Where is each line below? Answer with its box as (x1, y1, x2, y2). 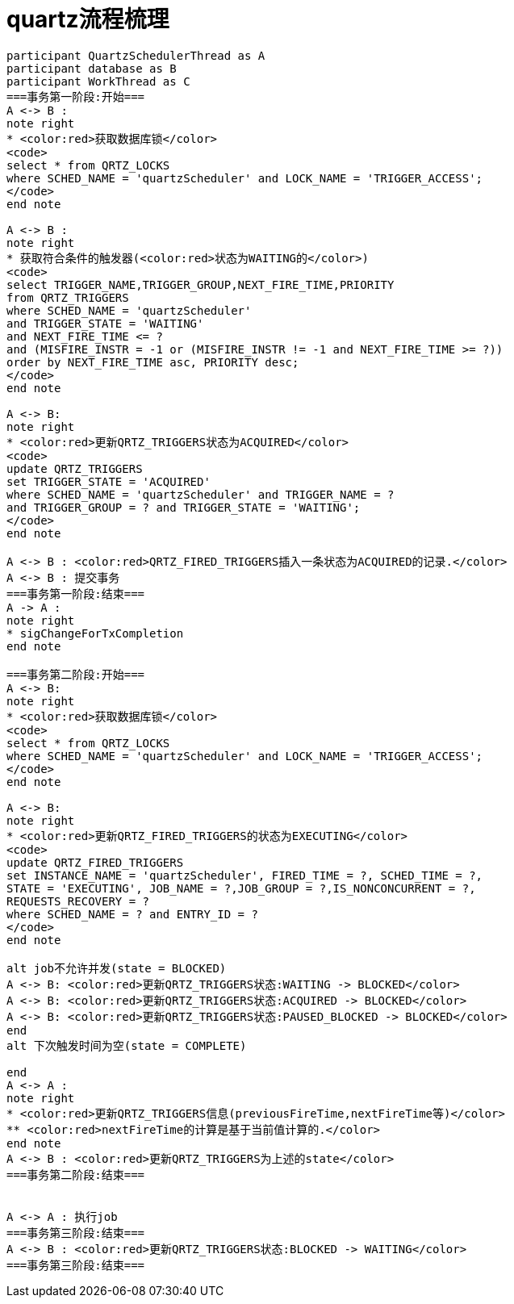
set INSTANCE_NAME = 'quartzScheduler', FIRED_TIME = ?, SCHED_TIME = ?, (6, 868, 483, 882)
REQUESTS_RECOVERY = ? (6, 894, 150, 908)
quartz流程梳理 (6, 6, 169, 33)
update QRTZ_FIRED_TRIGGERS (6, 855, 184, 869)
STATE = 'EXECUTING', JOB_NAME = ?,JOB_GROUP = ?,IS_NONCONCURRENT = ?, (6, 881, 476, 895)
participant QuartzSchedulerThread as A (6, 48, 265, 62)
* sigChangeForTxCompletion (6, 626, 184, 640)
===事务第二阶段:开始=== (6, 667, 145, 681)
